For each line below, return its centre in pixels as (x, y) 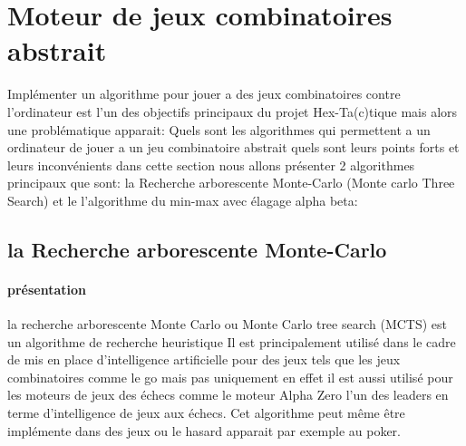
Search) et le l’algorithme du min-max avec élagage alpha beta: (183, 200)
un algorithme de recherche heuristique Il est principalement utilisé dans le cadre (232, 341)
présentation (47, 289)
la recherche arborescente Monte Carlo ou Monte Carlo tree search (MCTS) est (228, 324)
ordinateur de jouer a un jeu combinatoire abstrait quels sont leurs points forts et (233, 147)
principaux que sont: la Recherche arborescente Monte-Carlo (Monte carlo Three (231, 183)
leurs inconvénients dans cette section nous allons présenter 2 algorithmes (211, 165)
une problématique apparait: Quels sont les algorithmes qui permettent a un (219, 129)
